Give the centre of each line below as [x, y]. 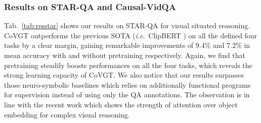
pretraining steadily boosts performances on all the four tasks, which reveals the [128, 65]
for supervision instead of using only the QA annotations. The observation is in [127, 95]
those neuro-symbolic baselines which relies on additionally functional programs [127, 84]
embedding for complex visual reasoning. [67, 114]
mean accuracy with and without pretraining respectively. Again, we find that [125, 55]
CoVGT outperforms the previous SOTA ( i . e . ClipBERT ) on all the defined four [131, 35]
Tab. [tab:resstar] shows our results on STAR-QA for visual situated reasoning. [127, 25]
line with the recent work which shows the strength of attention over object [121, 104]
